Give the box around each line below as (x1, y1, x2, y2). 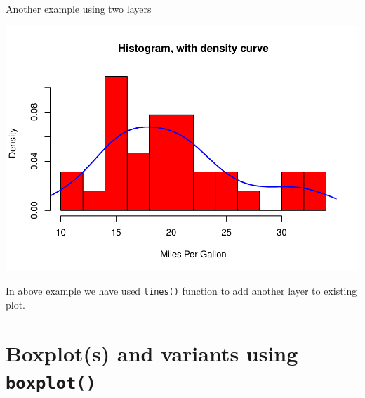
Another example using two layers (6, 1, 152, 15)
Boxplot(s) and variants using (6, 338, 298, 367)
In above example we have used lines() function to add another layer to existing (6, 283, 357, 298)
